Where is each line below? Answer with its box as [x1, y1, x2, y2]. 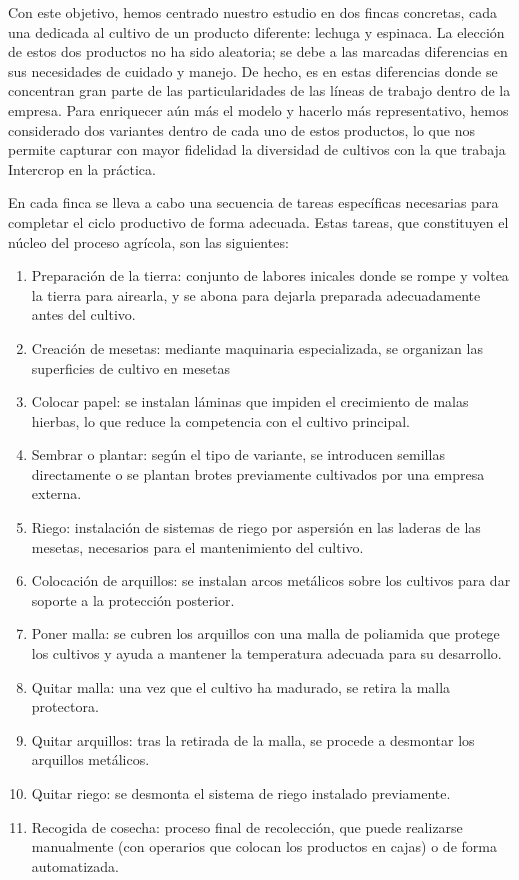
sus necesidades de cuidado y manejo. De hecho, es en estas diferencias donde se [8, 60, 498, 81]
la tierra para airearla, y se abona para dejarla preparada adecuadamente [31, 284, 481, 305]
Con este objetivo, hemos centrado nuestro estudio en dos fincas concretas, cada [8, 2, 498, 22]
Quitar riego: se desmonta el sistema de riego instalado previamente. [31, 783, 451, 803]
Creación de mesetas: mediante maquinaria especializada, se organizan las [31, 337, 483, 358]
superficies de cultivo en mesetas [31, 357, 231, 378]
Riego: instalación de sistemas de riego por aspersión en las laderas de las [31, 517, 481, 538]
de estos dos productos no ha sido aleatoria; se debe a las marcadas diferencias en [8, 41, 508, 62]
